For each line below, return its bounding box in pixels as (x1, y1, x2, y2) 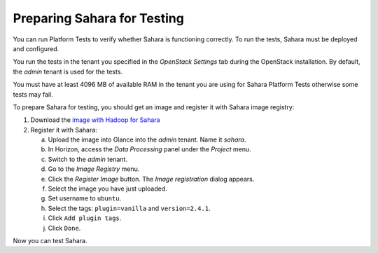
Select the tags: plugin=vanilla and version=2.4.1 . (48, 204, 211, 212)
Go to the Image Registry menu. (48, 165, 140, 173)
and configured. (13, 44, 59, 53)
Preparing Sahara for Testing (13, 11, 185, 26)
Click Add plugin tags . (48, 214, 122, 222)
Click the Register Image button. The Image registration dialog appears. (48, 175, 255, 183)
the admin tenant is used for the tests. (13, 67, 122, 76)
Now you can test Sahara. (13, 236, 87, 245)
